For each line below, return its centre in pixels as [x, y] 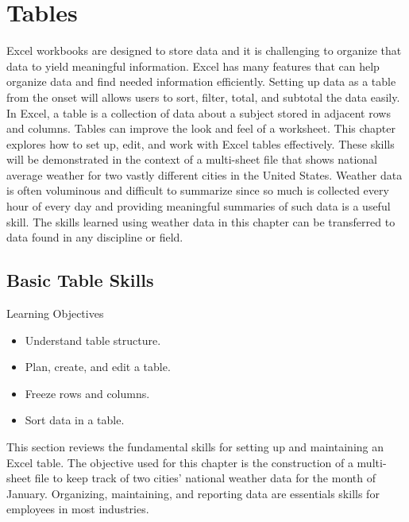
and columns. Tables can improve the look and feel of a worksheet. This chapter [201, 128]
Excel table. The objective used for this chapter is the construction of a [180, 462]
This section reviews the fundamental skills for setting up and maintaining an [195, 447]
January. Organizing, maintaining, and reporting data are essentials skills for [193, 493]
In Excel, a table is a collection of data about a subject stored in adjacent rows [199, 112]
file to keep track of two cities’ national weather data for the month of [205, 478]
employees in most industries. [78, 509]
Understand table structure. [93, 340]
